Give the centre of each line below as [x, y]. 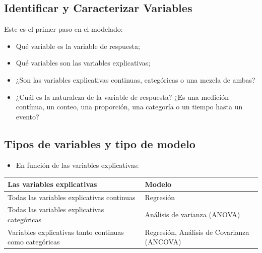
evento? [27, 116]
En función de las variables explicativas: [77, 165]
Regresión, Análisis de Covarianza [197, 232]
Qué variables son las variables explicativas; [83, 63]
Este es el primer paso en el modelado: [63, 29]
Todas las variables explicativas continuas [72, 197]
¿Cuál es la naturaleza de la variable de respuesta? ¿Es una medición [122, 97]
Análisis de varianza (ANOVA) [192, 214]
